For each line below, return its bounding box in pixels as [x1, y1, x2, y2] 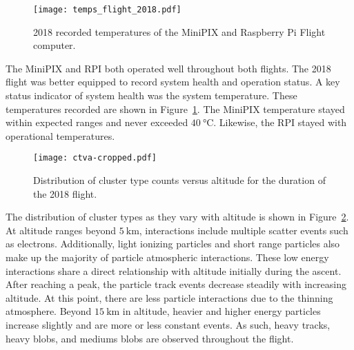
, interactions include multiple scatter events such [139, 223, 348, 237]
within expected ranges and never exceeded [6, 115, 188, 130]
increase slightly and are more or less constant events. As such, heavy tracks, [6, 318, 331, 331]
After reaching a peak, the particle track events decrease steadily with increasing [6, 277, 347, 291]
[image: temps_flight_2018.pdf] [33, 5, 181, 14]
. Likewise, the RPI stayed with [213, 115, 347, 130]
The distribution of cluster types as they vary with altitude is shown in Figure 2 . [6, 209, 349, 224]
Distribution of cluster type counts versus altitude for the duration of [33, 173, 326, 187]
